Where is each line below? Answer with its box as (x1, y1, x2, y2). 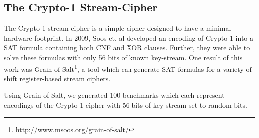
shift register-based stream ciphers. (4, 73, 111, 83)
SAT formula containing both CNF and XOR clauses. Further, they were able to (4, 42, 250, 53)
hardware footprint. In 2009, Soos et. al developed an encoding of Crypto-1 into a (4, 32, 254, 43)
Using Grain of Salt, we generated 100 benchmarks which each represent (4, 90, 225, 100)
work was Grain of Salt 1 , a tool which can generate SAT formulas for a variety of (4, 62, 252, 74)
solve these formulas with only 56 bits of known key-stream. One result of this (4, 52, 243, 62)
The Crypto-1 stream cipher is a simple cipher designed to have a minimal (4, 23, 231, 33)
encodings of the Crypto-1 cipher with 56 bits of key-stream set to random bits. (4, 100, 247, 110)
